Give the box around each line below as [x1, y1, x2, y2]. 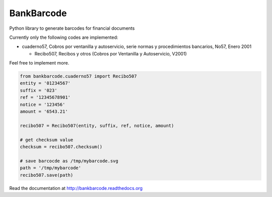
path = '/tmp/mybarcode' [20, 165, 82, 171]
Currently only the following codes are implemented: [9, 34, 118, 40]
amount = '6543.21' [20, 109, 68, 114]
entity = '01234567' [20, 81, 71, 86]
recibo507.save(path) [20, 172, 74, 178]
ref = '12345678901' [20, 95, 71, 100]
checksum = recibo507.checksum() [20, 144, 103, 150]
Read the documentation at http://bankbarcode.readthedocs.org [9, 185, 143, 191]
